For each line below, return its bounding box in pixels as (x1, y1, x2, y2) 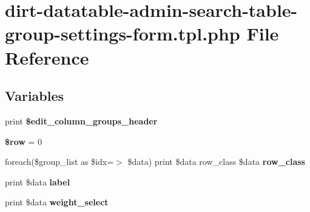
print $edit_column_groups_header (5, 114, 158, 127)
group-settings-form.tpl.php (5, 21, 240, 46)
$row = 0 (5, 135, 42, 147)
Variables (5, 86, 64, 105)
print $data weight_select (5, 196, 109, 208)
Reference (5, 45, 89, 69)
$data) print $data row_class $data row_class (127, 155, 305, 168)
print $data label (5, 175, 70, 188)
